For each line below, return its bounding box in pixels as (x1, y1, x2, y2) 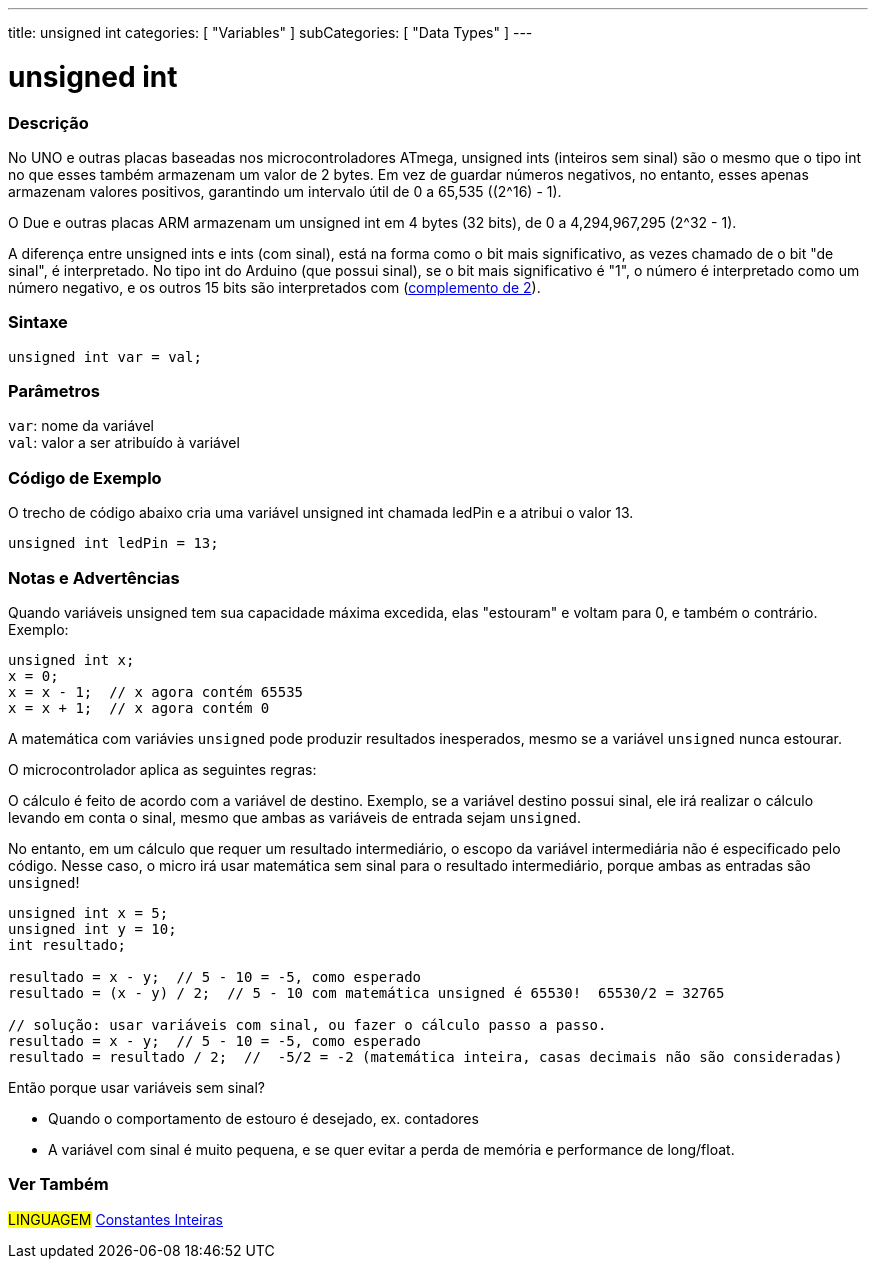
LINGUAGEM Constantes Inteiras (8, 1210, 223, 1228)
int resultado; (8, 936, 127, 953)
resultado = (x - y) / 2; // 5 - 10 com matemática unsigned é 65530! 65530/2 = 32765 (8, 984, 725, 1001)
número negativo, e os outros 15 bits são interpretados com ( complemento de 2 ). (8, 278, 541, 296)
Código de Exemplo (8, 467, 162, 488)
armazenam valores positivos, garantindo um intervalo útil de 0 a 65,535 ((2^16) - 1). (8, 182, 562, 200)
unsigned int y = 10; (8, 920, 177, 937)
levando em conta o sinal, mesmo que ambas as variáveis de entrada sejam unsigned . (8, 808, 582, 826)
